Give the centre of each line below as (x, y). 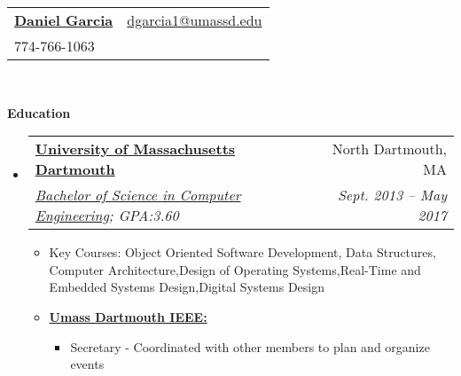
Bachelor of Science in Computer (138, 195)
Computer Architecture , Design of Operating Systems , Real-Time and (235, 269)
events (87, 364)
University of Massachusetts (135, 149)
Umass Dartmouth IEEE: (128, 316)
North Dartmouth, (389, 149)
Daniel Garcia (64, 20)
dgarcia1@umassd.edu (195, 20)
